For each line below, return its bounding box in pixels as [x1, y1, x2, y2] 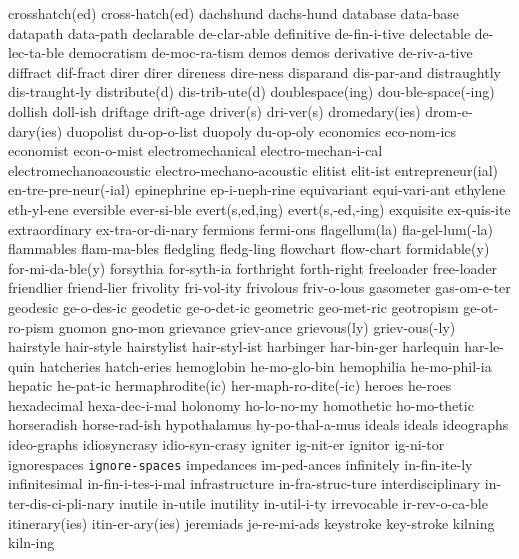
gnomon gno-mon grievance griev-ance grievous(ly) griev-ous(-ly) [58, 316, 456, 337]
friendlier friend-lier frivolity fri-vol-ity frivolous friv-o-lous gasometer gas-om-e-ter [8, 277, 511, 298]
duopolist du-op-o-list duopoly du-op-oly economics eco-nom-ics [66, 120, 457, 141]
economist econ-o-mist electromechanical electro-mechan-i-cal [8, 140, 383, 161]
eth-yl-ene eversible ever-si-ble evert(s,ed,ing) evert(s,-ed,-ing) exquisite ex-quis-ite [8, 198, 511, 219]
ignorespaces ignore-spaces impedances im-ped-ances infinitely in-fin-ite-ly [8, 453, 473, 474]
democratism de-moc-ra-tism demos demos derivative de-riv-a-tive [68, 42, 473, 63]
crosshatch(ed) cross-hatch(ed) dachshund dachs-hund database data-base [8, 3, 460, 23]
